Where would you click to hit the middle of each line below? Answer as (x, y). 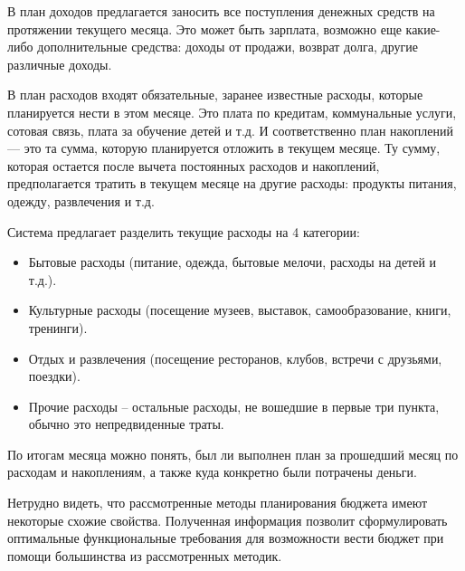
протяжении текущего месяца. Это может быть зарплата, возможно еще (204, 29)
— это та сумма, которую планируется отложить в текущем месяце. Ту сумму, (224, 148)
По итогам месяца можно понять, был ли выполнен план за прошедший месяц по (233, 454)
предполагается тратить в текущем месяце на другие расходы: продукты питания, (232, 183)
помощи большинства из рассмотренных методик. (145, 555)
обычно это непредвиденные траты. (126, 424)
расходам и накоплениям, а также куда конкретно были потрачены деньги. (212, 472)
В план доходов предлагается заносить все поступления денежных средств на (221, 11)
